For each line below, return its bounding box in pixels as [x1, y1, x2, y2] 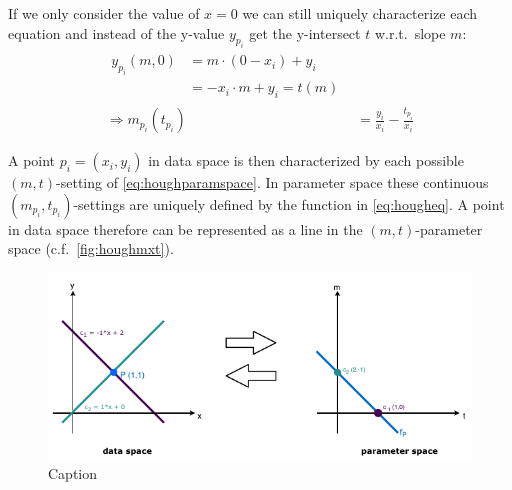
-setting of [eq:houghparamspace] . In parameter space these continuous [56, 172, 489, 193]
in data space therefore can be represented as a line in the [8, 218, 363, 239]
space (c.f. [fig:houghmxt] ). [8, 238, 174, 259]
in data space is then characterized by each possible [148, 150, 464, 171]
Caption [48, 463, 98, 484]
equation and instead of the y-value [8, 22, 225, 43]
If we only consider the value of [8, 3, 200, 23]
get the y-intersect [249, 22, 361, 43]
